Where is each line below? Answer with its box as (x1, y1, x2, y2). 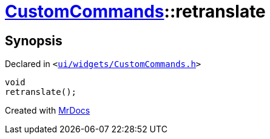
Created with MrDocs (5, 105, 90, 116)
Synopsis (5, 33, 62, 48)
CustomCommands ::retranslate (5, 1, 266, 22)
